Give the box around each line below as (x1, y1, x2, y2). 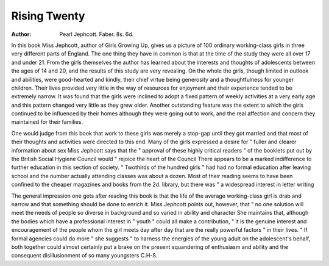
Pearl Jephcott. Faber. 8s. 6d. (59, 31, 134, 38)
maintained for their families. (11, 118, 83, 126)
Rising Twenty (11, 9, 85, 23)
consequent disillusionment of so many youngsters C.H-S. (11, 252, 158, 259)
